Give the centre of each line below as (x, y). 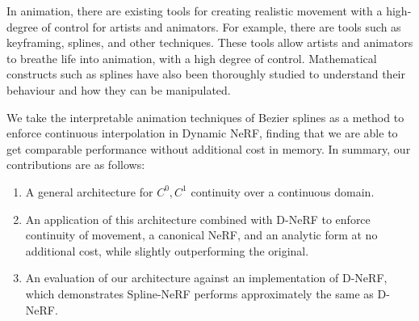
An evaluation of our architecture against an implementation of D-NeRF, (206, 278)
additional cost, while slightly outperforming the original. (167, 250)
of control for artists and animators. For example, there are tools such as (221, 26)
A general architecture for (89, 191)
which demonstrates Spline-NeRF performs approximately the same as (199, 293)
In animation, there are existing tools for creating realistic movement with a (195, 11)
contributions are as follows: (76, 165)
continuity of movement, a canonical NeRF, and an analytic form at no (201, 235)
